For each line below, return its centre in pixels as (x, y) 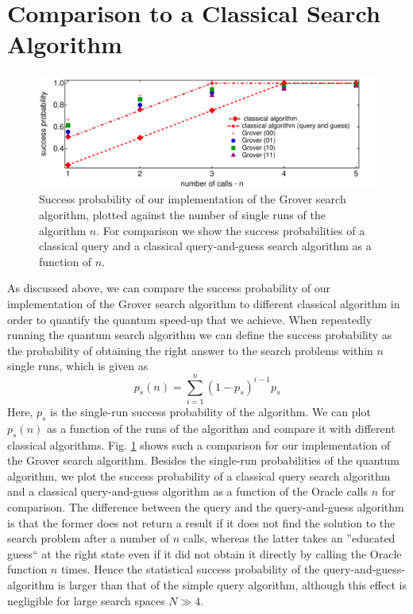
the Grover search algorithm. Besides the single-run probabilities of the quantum (204, 460)
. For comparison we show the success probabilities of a (231, 230)
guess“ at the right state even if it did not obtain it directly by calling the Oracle (205, 553)
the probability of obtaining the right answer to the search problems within (190, 350)
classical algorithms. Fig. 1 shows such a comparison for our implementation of (199, 444)
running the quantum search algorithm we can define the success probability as (200, 335)
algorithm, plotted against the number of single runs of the (182, 214)
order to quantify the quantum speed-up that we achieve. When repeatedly (190, 319)
